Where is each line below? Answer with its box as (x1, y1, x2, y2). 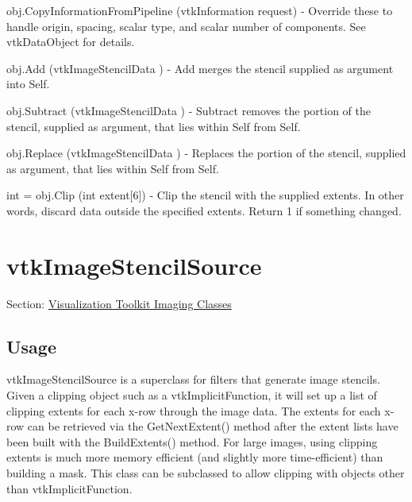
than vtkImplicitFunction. (6, 480, 133, 496)
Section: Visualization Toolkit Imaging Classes (6, 295, 232, 311)
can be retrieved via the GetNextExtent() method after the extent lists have (27, 418, 399, 434)
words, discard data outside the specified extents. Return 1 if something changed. (6, 202, 402, 218)
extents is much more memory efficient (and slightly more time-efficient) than (6, 449, 383, 465)
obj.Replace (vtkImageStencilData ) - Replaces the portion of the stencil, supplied (6, 145, 406, 161)
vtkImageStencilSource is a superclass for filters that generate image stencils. (6, 371, 380, 388)
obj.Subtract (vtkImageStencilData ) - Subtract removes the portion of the (6, 102, 371, 118)
